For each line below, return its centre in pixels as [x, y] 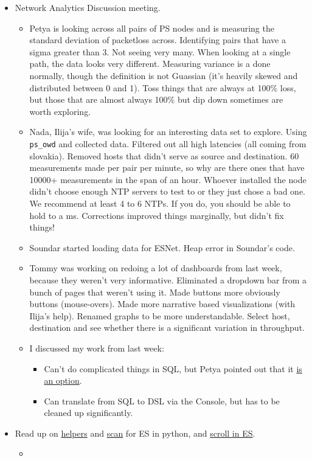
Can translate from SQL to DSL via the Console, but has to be [162, 400]
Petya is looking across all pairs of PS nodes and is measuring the [152, 28]
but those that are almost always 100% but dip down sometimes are [156, 99]
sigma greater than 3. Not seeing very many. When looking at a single [160, 51]
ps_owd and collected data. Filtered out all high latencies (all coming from [168, 143]
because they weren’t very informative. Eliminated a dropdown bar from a [168, 279]
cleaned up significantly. [88, 413]
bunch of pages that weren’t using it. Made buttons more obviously [155, 292]
